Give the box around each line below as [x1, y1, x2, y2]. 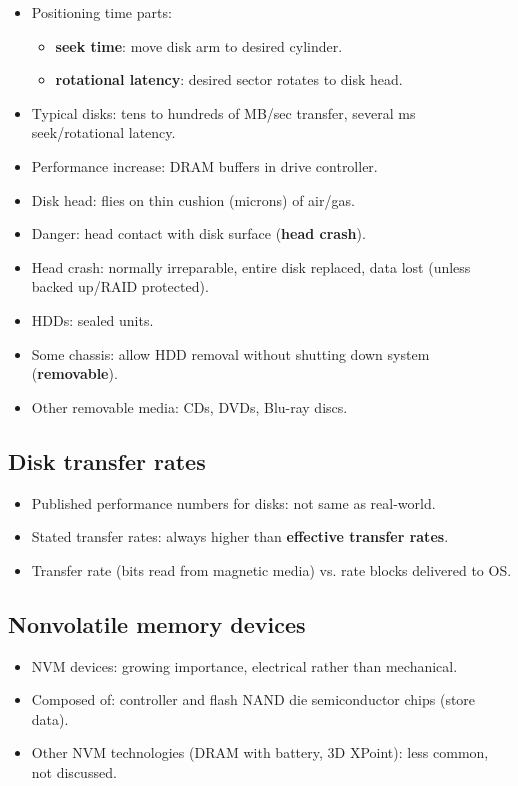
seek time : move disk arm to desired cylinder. [55, 35, 343, 56]
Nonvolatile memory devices [8, 608, 306, 639]
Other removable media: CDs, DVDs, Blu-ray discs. [31, 396, 348, 417]
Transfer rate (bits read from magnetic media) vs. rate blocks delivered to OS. [31, 559, 512, 580]
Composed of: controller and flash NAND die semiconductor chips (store [31, 689, 476, 710]
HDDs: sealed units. [31, 309, 154, 330]
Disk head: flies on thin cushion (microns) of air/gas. [31, 189, 355, 210]
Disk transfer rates [8, 445, 206, 476]
